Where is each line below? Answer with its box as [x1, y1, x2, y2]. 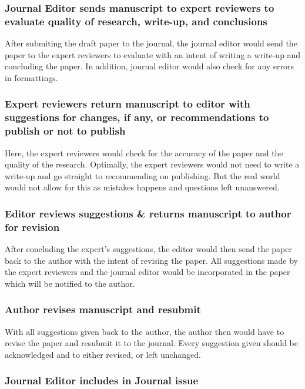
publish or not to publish [5, 123, 126, 138]
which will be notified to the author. [5, 277, 135, 289]
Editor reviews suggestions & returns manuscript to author [5, 206, 291, 220]
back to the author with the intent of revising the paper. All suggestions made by [5, 254, 298, 266]
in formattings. [5, 71, 58, 83]
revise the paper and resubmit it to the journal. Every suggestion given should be [5, 337, 298, 349]
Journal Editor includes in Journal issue [5, 373, 199, 388]
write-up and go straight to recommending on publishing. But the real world [5, 169, 280, 182]
